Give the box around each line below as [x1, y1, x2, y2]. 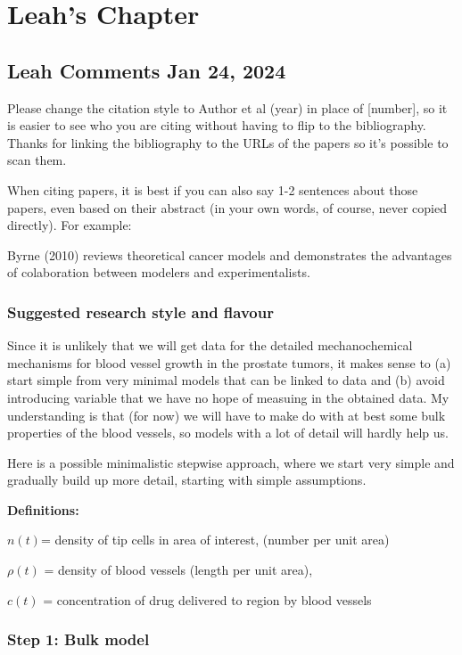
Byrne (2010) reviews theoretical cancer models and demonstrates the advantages [7, 245, 452, 264]
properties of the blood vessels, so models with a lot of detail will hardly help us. [7, 423, 449, 442]
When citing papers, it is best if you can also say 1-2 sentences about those [7, 180, 418, 199]
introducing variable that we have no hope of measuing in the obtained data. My [7, 388, 450, 406]
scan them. [7, 151, 67, 169]
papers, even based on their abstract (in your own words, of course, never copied [7, 198, 447, 217]
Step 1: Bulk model [7, 628, 150, 651]
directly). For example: [7, 216, 132, 234]
